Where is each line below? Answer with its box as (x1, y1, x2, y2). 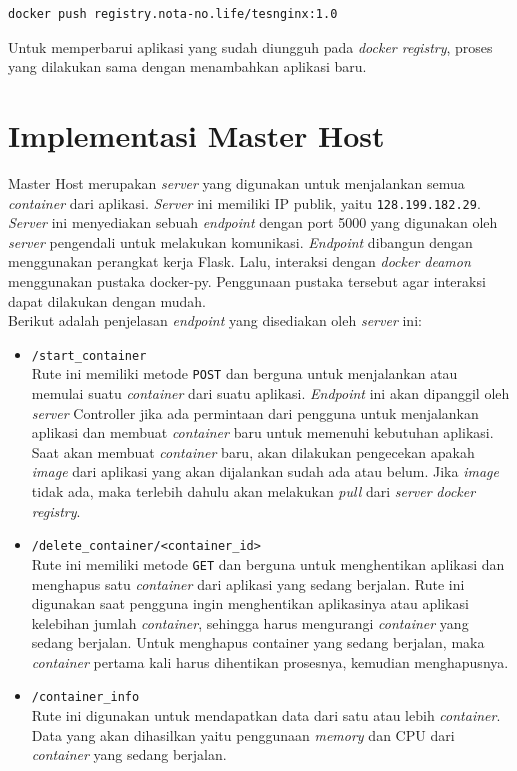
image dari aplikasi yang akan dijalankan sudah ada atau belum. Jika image (31, 461, 499, 482)
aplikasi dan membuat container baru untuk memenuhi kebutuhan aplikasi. (31, 422, 494, 443)
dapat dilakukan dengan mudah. (8, 290, 207, 311)
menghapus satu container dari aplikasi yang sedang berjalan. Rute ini (31, 573, 465, 594)
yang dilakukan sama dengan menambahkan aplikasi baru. (8, 56, 367, 77)
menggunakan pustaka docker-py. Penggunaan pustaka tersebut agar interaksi (8, 270, 486, 291)
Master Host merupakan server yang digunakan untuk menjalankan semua (8, 172, 465, 193)
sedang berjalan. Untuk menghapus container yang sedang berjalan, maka (31, 632, 485, 653)
